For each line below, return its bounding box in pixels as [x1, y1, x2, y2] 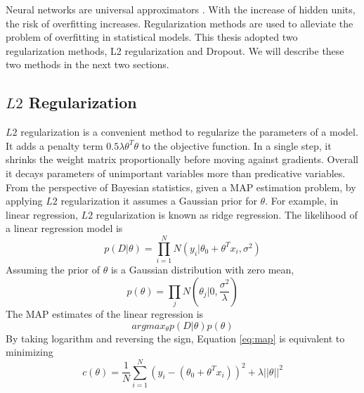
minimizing [6, 344, 53, 359]
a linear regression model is [6, 221, 123, 236]
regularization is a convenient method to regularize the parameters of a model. [20, 124, 358, 139]
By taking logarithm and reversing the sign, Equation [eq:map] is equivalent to [6, 330, 345, 345]
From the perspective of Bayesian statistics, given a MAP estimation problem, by [6, 179, 356, 194]
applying [6, 193, 43, 208]
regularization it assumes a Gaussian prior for [60, 193, 257, 208]
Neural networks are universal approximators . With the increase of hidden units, [6, 2, 356, 16]
